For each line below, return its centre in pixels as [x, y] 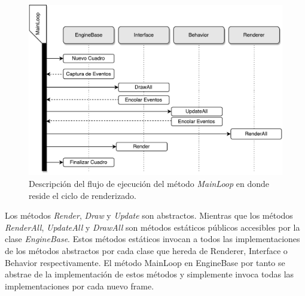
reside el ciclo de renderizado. [83, 195]
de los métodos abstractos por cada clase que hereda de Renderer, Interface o [146, 251]
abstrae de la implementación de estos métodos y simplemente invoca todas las [150, 274]
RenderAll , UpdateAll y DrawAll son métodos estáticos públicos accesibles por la [152, 227]
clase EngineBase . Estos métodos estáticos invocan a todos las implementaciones [152, 239]
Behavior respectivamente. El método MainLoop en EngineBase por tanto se [145, 262]
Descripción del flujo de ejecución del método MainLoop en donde [149, 184]
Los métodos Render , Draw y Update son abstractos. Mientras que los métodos [149, 215]
